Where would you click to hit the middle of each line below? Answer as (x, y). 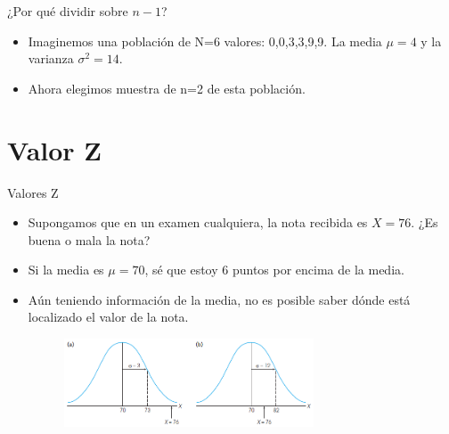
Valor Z (55, 149)
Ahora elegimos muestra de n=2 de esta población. (167, 88)
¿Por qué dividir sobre (68, 11)
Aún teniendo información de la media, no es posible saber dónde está (219, 299)
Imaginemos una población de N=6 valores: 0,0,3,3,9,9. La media (205, 41)
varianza (51, 58)
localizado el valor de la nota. (108, 317)
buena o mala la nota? (89, 239)
